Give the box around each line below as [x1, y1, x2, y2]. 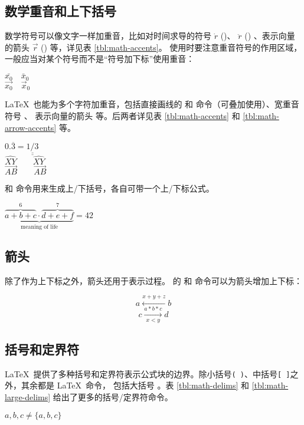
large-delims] [5, 390, 51, 403]
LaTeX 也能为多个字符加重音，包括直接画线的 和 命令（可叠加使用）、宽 [5, 98, 283, 110]
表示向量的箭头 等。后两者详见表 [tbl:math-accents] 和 [35, 109, 240, 121]
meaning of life [21, 224, 58, 230]
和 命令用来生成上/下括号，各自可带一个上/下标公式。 [5, 182, 214, 195]
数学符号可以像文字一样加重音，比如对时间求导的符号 [5, 29, 211, 42]
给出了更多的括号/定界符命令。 [53, 390, 173, 403]
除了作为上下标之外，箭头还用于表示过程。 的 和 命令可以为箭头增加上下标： [5, 274, 302, 286]
